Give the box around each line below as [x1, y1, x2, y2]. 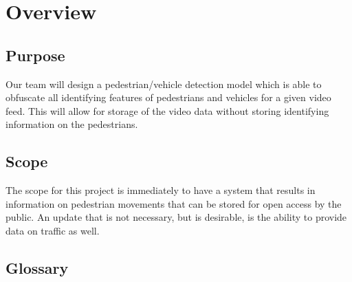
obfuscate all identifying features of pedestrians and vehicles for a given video [5, 90, 331, 105]
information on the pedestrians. [5, 117, 138, 131]
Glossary [5, 257, 69, 278]
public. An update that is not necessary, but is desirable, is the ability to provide [5, 210, 347, 224]
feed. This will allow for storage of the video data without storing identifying [5, 103, 329, 118]
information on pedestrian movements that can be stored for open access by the [5, 196, 342, 210]
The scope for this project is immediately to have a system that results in [5, 183, 316, 197]
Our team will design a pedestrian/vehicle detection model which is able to [5, 76, 322, 91]
